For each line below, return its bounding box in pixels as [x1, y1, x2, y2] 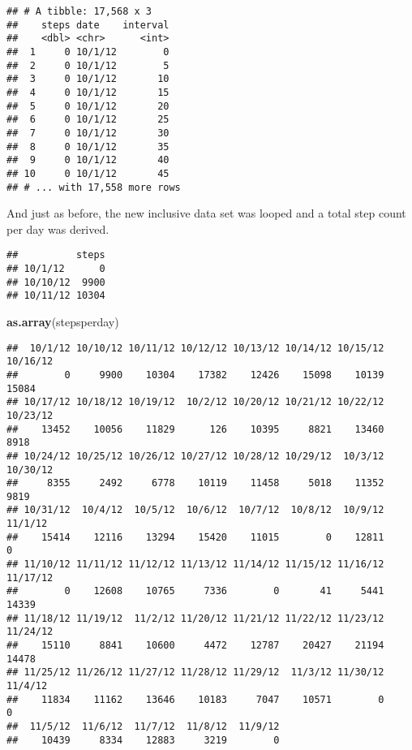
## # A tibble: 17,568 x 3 [6, 6, 152, 17]
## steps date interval [6, 19, 170, 31]
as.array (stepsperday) [6, 313, 119, 330]
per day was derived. [6, 220, 109, 237]
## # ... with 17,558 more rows [6, 181, 181, 193]
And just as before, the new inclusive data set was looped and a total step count [6, 205, 406, 222]
